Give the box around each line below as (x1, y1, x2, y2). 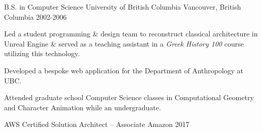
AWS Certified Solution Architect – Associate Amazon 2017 (4, 119, 189, 129)
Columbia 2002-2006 (4, 11, 67, 22)
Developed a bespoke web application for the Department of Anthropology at (4, 65, 243, 75)
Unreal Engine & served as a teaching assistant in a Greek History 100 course (4, 38, 244, 49)
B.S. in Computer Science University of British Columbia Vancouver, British (4, 2, 241, 12)
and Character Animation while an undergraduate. (4, 102, 161, 112)
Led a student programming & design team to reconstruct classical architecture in (4, 28, 258, 39)
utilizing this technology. (4, 48, 80, 59)
